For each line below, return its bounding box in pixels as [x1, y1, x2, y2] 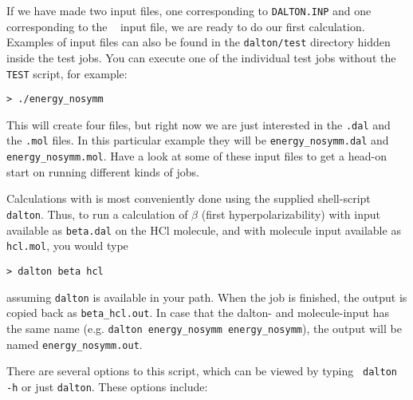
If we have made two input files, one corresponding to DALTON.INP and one [6, 2, 372, 18]
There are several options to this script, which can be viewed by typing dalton [6, 362, 398, 379]
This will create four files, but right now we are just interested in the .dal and [6, 116, 391, 133]
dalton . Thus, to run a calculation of [6, 205, 188, 222]
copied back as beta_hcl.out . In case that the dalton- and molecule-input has [6, 304, 390, 321]
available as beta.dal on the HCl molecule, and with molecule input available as [6, 221, 401, 238]
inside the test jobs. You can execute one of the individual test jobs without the [6, 49, 396, 65]
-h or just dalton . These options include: [6, 378, 208, 394]
